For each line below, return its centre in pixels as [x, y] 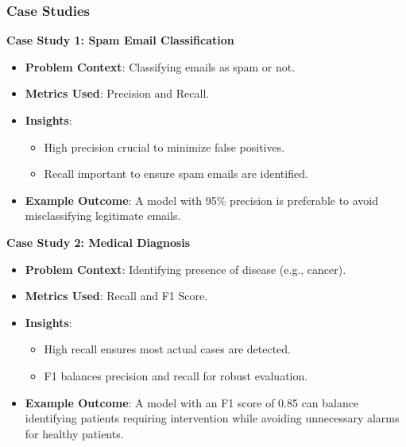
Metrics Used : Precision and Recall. [117, 93]
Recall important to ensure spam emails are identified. [176, 173]
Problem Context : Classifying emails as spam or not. [160, 66]
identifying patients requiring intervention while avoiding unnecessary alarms [212, 418]
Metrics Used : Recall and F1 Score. [116, 296]
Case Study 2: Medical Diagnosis [99, 242]
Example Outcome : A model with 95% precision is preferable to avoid [202, 200]
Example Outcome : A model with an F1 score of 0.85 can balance [192, 402]
